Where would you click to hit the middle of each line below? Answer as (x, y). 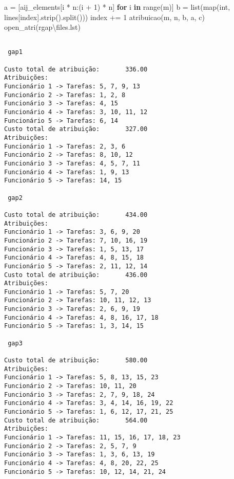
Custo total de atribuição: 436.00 (76, 275)
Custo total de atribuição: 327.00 (76, 129)
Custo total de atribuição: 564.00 (76, 420)
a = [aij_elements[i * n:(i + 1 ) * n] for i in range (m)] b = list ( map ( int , (117, 7)
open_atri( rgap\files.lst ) (42, 27)
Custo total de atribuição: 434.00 (76, 215)
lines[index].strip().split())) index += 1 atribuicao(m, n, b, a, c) (104, 17)
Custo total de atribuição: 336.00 (76, 69)
